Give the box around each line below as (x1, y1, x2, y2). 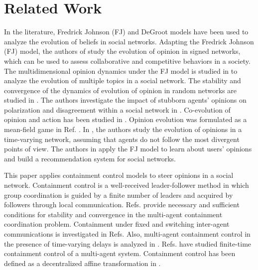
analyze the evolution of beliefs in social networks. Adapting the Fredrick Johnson (4, 36, 254, 46)
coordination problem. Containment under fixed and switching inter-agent (4, 219, 230, 229)
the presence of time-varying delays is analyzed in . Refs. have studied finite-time (4, 238, 252, 249)
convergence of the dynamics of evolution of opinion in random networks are (4, 85, 237, 95)
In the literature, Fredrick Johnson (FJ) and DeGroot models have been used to (4, 26, 249, 37)
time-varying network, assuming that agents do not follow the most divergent (4, 134, 240, 144)
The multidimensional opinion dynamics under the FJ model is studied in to (4, 65, 238, 76)
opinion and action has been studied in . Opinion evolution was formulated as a (4, 114, 247, 125)
